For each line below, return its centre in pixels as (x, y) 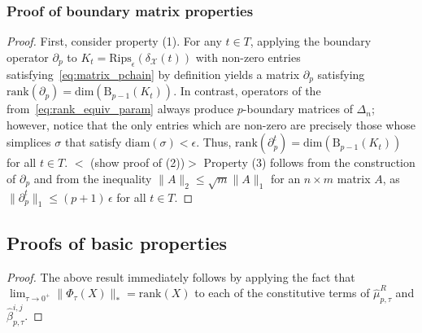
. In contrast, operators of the (247, 91)
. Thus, (214, 142)
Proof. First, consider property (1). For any (114, 41)
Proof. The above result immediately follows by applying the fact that (181, 276)
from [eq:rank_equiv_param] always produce (120, 109)
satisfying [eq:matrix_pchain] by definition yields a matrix (153, 74)
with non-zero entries (248, 57)
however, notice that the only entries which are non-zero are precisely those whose (211, 124)
